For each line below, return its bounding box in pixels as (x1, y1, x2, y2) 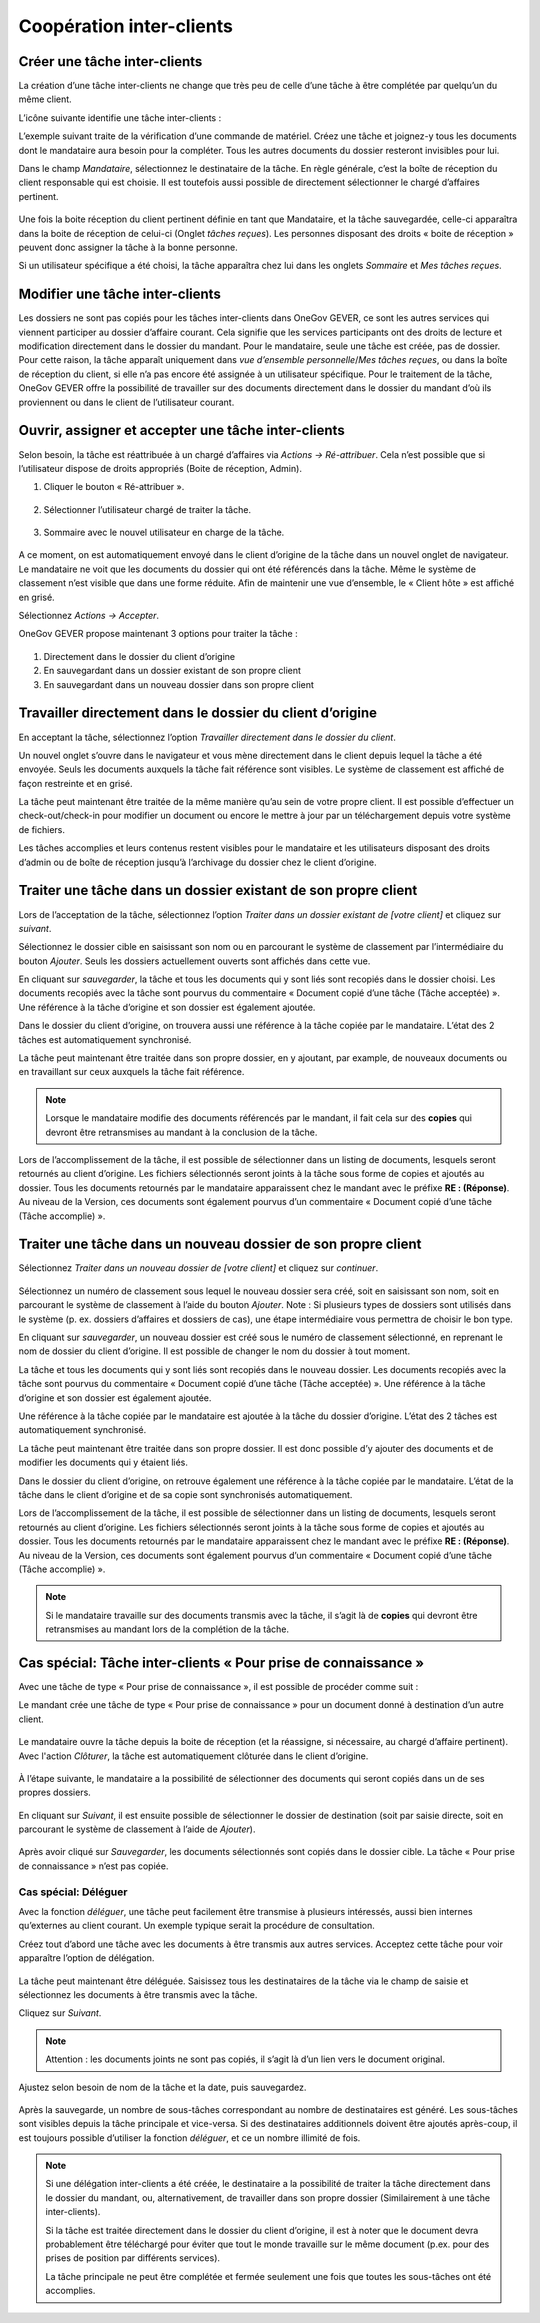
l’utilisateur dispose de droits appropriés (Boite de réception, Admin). (18, 462, 302, 474)
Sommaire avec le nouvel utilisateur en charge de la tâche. (43, 526, 285, 539)
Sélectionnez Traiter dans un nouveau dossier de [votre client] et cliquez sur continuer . (18, 1262, 379, 1274)
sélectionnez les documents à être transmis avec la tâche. (18, 1988, 258, 2000)
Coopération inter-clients (18, 15, 234, 37)
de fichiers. (18, 823, 65, 835)
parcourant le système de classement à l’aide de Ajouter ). (18, 1823, 256, 1835)
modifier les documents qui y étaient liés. (18, 1456, 189, 1469)
